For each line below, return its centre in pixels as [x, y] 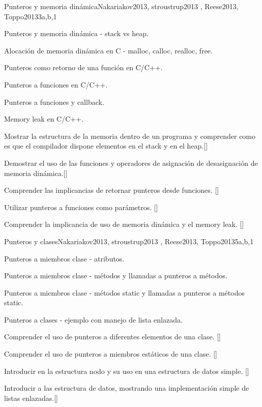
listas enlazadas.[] [31, 398]
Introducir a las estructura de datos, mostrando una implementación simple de [127, 388]
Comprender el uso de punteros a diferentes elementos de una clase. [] [112, 337]
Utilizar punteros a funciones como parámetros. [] [81, 207]
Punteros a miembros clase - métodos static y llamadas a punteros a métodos [124, 292]
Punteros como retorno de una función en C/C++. [83, 67]
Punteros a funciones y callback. [54, 101]
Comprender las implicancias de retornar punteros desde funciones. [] [112, 190]
